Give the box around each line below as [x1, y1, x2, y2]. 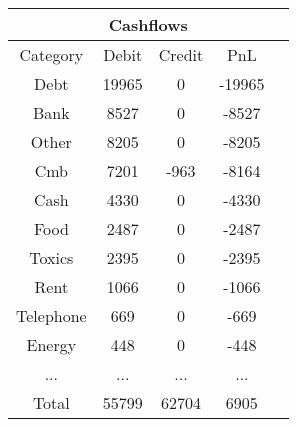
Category [19, 43, 84, 66]
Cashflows [108, 13, 188, 36]
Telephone [16, 304, 87, 327]
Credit [158, 43, 204, 66]
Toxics [29, 246, 74, 269]
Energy [26, 333, 77, 356]
